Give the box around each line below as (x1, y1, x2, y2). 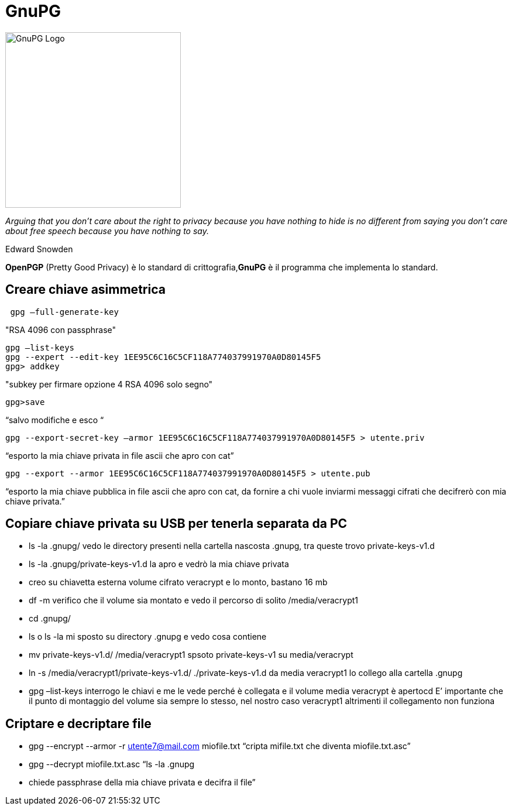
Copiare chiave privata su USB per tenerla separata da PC (5, 516, 348, 531)
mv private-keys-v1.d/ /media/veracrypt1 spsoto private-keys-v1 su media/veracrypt (29, 650, 353, 660)
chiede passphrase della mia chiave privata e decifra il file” (29, 777, 256, 788)
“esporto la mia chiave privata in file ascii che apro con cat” (5, 450, 234, 461)
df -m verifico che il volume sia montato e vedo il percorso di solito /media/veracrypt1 (29, 595, 359, 606)
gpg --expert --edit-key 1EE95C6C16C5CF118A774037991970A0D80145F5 (5, 352, 321, 362)
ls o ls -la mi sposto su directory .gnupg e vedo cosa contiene (29, 631, 267, 642)
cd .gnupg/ (29, 613, 71, 624)
